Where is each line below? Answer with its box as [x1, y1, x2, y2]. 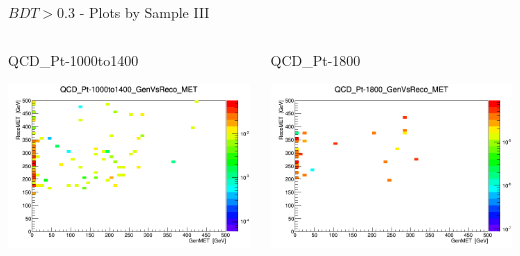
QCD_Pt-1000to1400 [8, 49, 139, 70]
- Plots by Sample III [79, 2, 210, 22]
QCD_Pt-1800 [270, 49, 361, 70]
